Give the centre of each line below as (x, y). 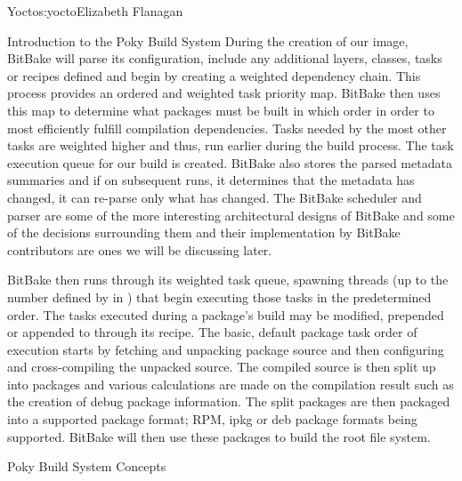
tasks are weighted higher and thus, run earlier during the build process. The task (231, 145)
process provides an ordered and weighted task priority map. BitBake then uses (224, 93)
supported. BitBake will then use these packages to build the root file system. (219, 436)
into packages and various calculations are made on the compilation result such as (231, 384)
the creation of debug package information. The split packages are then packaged (229, 401)
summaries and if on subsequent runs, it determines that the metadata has (211, 180)
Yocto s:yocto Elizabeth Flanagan (95, 11)
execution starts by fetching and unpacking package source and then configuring (226, 349)
